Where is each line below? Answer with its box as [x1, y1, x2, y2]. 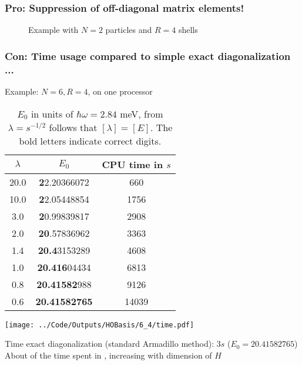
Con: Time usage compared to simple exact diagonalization [5, 48, 291, 63]
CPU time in [102, 157, 163, 171]
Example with [28, 24, 79, 36]
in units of [31, 106, 73, 120]
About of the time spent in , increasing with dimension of [5, 349, 212, 361]
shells [178, 24, 198, 36]
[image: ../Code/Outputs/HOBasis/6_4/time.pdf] [5, 320, 194, 329]
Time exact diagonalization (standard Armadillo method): [5, 337, 214, 350]
